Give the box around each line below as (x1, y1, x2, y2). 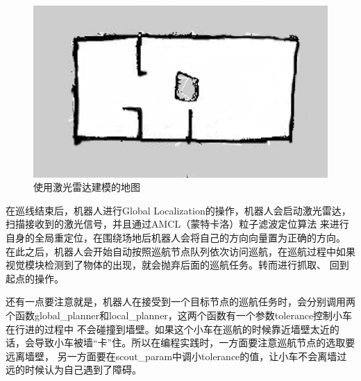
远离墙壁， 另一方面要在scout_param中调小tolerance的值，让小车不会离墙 (6, 348, 337, 363)
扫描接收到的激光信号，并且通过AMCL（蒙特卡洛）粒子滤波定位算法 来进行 (6, 217, 349, 231)
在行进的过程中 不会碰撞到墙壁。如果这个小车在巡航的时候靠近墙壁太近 (6, 321, 330, 336)
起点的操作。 (6, 271, 64, 285)
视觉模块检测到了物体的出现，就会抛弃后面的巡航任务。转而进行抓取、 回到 (6, 257, 349, 272)
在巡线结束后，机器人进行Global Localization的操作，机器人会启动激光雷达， (6, 203, 351, 217)
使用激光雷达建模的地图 (33, 180, 140, 194)
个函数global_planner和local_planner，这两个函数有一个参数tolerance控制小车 (6, 307, 353, 322)
